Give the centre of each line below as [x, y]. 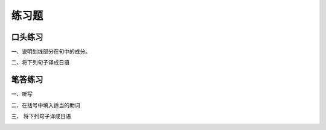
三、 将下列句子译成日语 [41, 116]
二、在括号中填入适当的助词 [46, 105]
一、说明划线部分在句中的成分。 [51, 52]
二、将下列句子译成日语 [40, 63]
